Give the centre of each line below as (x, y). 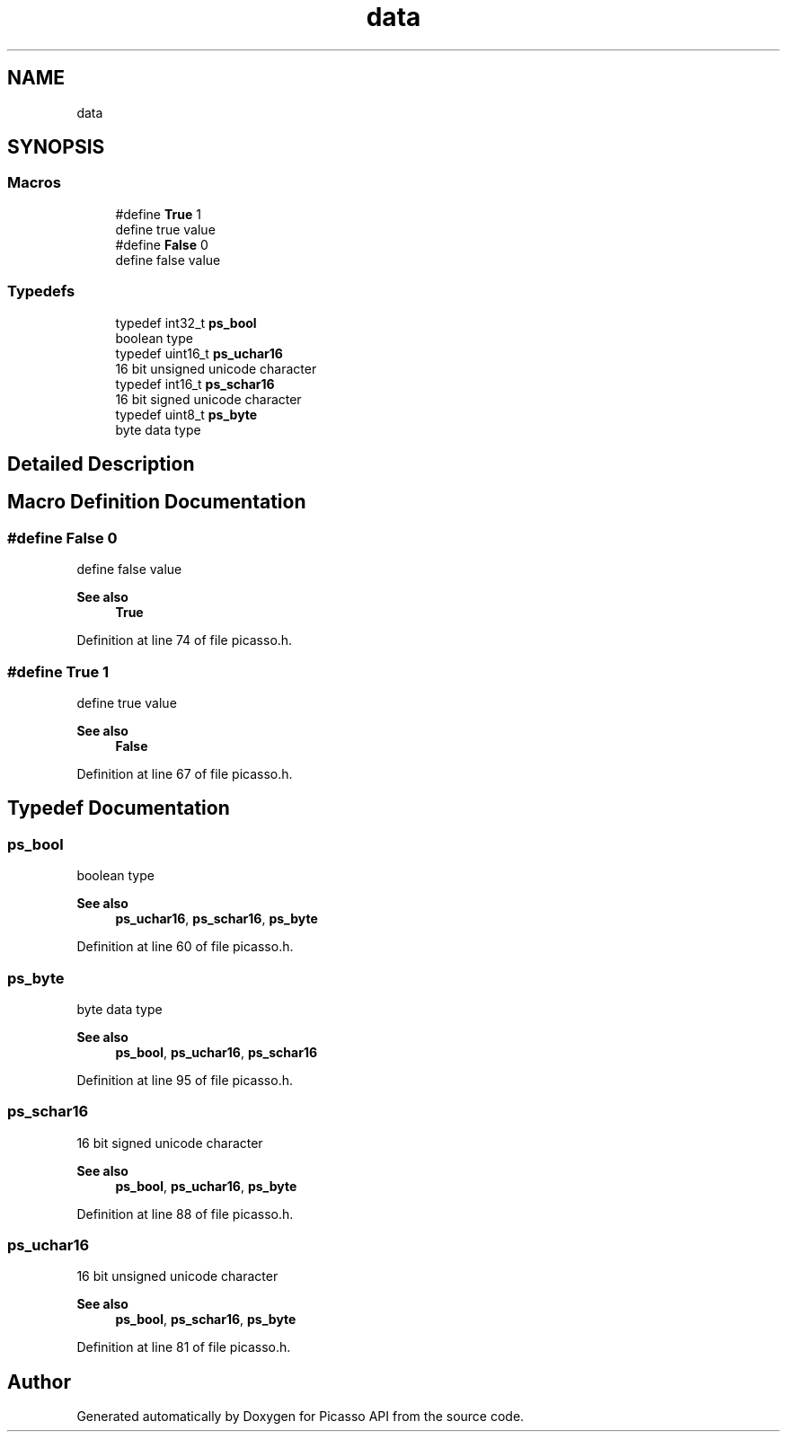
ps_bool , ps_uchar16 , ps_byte (206, 1186)
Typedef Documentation (119, 808)
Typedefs (41, 291)
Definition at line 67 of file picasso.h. (185, 773)
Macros (34, 183)
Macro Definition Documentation (157, 502)
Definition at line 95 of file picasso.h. (185, 1080)
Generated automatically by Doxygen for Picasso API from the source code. (301, 1417)
